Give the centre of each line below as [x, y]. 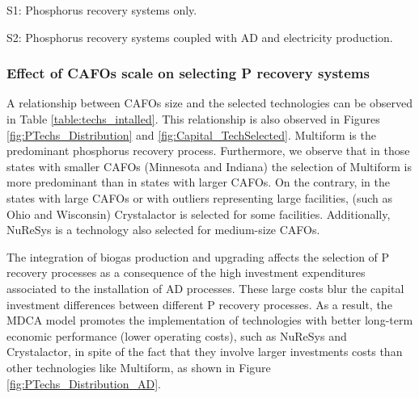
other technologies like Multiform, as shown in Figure [139, 367]
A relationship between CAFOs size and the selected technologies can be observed [209, 103]
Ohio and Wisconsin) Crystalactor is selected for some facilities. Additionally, [199, 214]
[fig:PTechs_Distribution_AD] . [84, 383]
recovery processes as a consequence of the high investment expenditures [186, 272]
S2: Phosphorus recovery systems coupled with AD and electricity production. [200, 37]
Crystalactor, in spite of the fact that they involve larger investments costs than [205, 352]
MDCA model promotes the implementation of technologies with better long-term [210, 320]
